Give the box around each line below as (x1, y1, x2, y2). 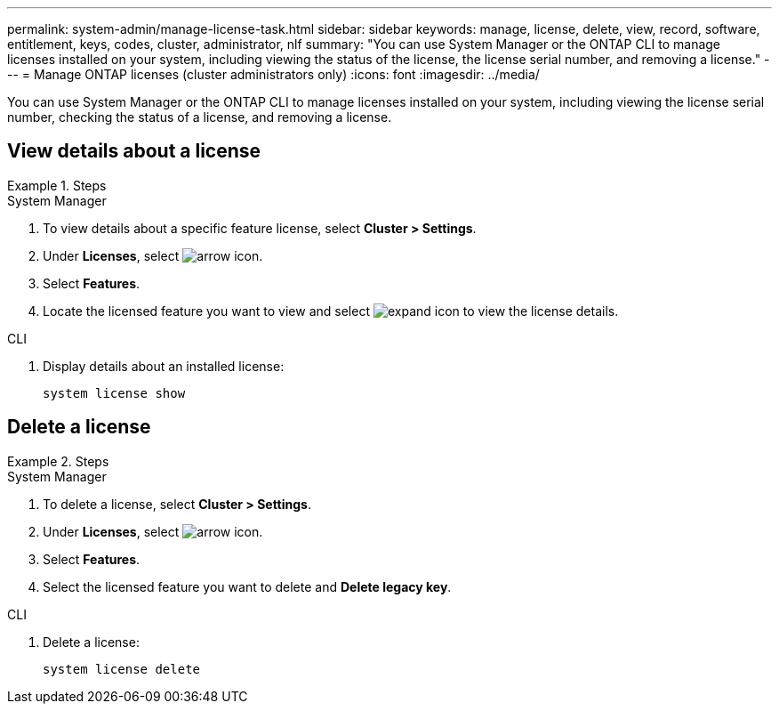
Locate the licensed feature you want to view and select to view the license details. (43, 303, 619, 319)
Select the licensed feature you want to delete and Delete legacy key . (43, 578, 452, 594)
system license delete (43, 661, 201, 676)
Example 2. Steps (7, 453, 109, 469)
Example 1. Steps (7, 177, 107, 193)
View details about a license (7, 140, 261, 163)
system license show (43, 385, 186, 400)
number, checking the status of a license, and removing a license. (7, 109, 392, 125)
